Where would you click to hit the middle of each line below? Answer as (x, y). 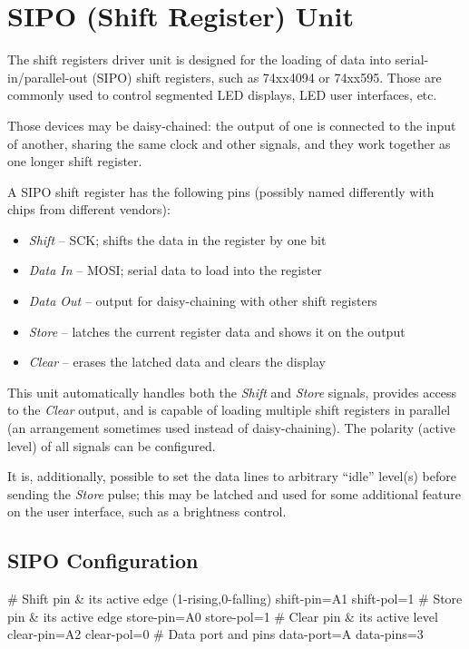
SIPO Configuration (103, 560)
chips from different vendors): (89, 209)
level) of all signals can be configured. (112, 445)
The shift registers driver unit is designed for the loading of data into (199, 59)
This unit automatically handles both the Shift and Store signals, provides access (232, 392)
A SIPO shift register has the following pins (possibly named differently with (221, 191)
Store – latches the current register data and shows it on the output (217, 331)
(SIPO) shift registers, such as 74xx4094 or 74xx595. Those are (267, 77)
